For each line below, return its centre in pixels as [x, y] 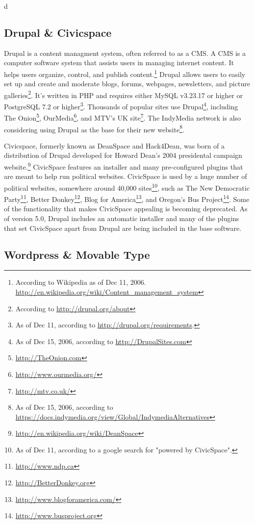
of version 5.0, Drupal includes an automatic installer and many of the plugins [122, 218]
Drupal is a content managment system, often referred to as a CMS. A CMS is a [125, 53]
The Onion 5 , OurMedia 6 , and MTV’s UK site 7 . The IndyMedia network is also [123, 117]
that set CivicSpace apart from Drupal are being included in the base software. [123, 228]
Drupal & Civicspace [58, 32]
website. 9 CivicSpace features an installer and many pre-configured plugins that [124, 166]
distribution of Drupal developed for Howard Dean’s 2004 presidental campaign [123, 155]
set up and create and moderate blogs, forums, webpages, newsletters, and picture [127, 84]
